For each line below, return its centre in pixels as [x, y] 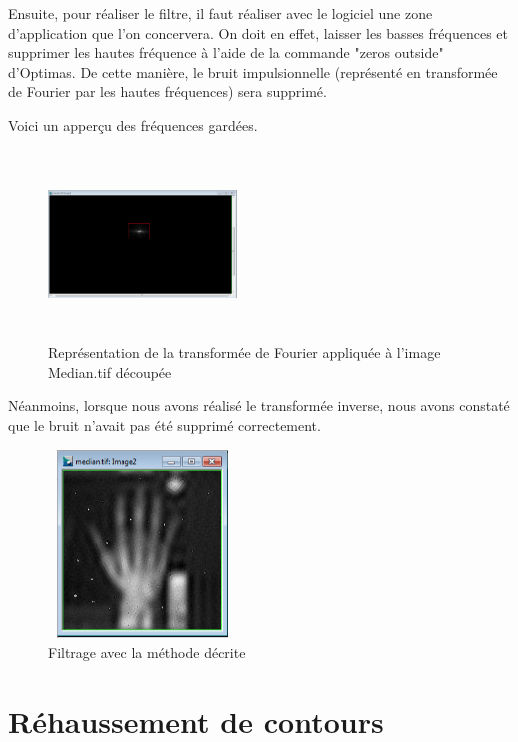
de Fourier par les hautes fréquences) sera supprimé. [167, 91]
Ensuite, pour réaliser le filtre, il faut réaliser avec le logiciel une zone [220, 13]
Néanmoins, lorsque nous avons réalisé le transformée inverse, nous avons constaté [259, 405]
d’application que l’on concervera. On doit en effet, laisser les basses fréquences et [258, 32]
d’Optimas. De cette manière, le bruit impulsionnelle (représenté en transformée [253, 71]
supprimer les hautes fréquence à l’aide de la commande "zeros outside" [226, 52]
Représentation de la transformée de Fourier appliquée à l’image [244, 352]
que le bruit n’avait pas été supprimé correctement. [164, 424]
